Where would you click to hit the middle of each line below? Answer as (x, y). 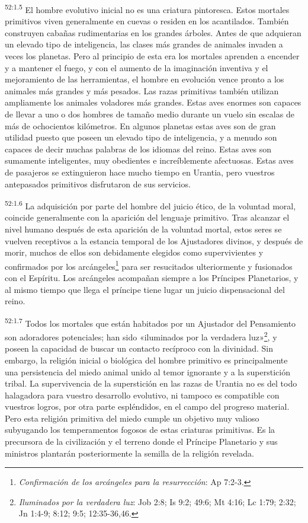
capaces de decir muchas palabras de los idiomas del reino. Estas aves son (138, 149)
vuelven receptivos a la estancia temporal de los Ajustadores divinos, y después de (154, 240)
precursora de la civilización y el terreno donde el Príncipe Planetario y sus (141, 441)
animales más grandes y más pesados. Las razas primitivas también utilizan (142, 90)
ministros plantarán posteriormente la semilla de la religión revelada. (129, 453)
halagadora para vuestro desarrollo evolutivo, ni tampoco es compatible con (142, 395)
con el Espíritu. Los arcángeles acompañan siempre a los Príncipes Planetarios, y (152, 278)
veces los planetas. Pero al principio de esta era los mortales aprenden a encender (152, 56)
